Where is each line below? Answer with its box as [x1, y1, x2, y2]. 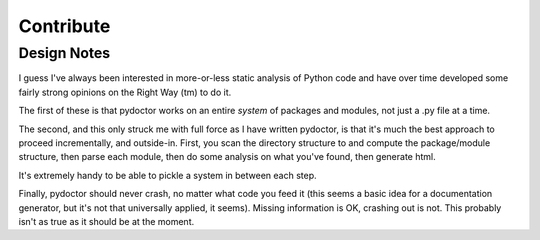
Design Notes [18, 44, 111, 62]
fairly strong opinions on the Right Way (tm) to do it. [18, 86, 232, 98]
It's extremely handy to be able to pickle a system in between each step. [18, 169, 317, 181]
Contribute [18, 15, 111, 37]
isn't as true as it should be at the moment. [18, 215, 195, 227]
